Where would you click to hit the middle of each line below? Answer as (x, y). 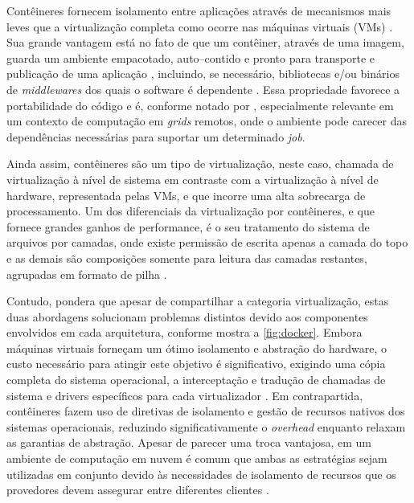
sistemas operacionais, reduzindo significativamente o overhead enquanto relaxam (206, 426)
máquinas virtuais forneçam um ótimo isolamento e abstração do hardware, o (197, 348)
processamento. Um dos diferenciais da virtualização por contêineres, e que (191, 211)
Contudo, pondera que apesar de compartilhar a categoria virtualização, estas (198, 301)
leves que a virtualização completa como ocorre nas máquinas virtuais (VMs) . (200, 26)
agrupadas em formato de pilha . (87, 274)
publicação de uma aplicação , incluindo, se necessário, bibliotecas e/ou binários (203, 74)
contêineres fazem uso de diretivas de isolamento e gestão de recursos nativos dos (206, 411)
